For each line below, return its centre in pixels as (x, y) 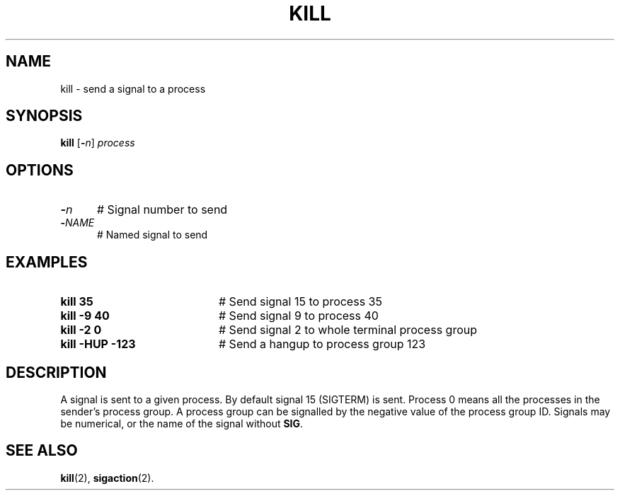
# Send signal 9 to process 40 (298, 316)
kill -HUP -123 (98, 344)
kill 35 (77, 302)
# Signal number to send (162, 210)
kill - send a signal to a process (133, 88)
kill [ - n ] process (98, 143)
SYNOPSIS (44, 116)
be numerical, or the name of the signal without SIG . (182, 423)
